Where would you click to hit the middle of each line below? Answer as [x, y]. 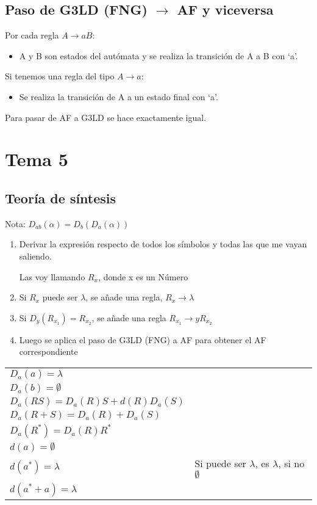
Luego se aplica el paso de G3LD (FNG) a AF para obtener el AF [143, 339]
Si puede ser [220, 463]
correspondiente [48, 351]
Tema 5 [37, 159]
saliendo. [35, 256]
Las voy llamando [52, 276]
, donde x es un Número [143, 276]
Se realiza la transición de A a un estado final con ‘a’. [119, 96]
